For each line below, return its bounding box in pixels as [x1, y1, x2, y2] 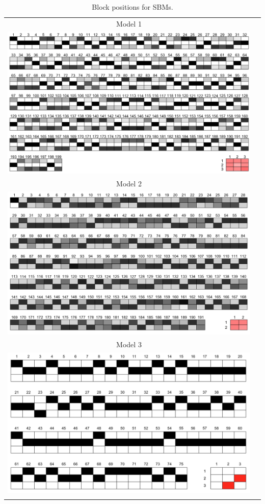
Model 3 [116, 339, 142, 349]
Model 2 [116, 178, 142, 188]
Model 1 [116, 18, 142, 29]
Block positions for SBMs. [92, 2, 173, 12]
